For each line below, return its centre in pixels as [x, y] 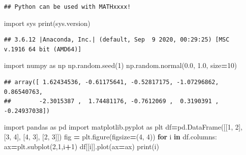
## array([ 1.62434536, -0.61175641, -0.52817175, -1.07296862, [111, 82]
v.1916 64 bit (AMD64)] [43, 49]
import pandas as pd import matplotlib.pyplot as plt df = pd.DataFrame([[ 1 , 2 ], [123, 127]
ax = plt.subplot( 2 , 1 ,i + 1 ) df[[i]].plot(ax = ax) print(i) [82, 146]
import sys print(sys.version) [47, 23]
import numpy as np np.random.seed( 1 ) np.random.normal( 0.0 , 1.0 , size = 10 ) [121, 65]
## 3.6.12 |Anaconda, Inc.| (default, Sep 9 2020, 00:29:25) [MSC [117, 40]
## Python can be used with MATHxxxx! [67, 7]
